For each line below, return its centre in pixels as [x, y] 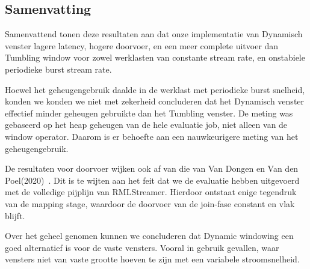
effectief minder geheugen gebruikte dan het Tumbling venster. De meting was [149, 113]
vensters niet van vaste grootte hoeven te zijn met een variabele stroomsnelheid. [152, 259]
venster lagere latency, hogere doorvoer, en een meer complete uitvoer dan [142, 45]
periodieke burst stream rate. [58, 69]
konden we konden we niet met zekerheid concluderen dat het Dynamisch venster [155, 101]
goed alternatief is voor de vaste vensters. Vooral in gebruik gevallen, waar [142, 247]
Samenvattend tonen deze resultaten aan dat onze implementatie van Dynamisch [154, 34]
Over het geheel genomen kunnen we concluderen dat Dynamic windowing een [149, 236]
